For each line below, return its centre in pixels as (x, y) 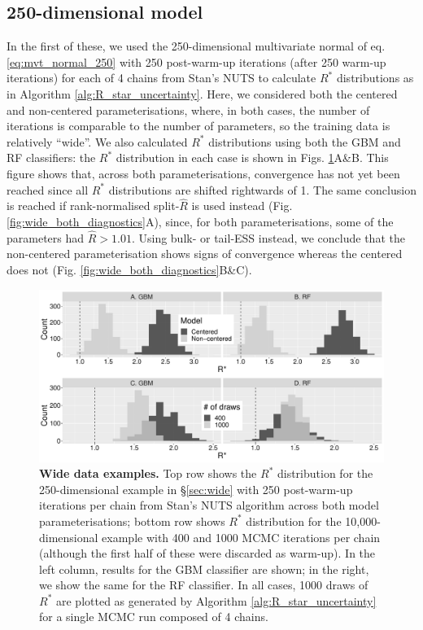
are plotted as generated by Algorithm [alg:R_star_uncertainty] (216, 600)
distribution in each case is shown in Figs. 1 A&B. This (252, 157)
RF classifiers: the (51, 157)
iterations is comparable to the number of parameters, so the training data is (198, 126)
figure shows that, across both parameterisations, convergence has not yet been (203, 173)
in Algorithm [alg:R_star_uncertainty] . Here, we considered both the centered (202, 93)
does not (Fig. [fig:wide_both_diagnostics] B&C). (129, 269)
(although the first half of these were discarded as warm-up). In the (207, 553)
